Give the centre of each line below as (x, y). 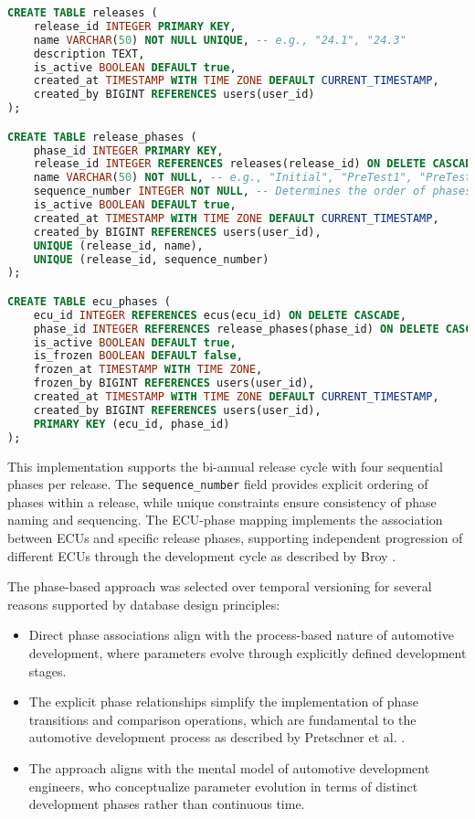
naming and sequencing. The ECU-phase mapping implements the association (225, 520)
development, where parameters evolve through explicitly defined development (248, 652)
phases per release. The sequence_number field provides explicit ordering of (218, 484)
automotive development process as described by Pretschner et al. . (217, 737)
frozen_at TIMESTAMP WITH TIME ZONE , (148, 370)
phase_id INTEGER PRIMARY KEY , (128, 150)
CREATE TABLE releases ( (83, 13)
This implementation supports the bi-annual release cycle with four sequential (225, 466)
